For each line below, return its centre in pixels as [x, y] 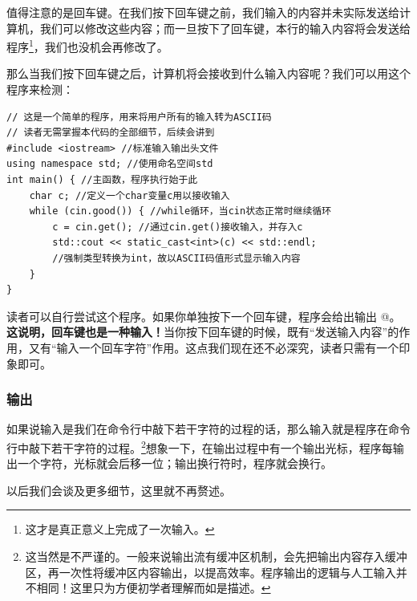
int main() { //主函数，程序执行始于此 [102, 180]
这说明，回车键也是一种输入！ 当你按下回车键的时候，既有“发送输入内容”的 [203, 332]
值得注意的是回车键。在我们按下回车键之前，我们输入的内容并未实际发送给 [203, 12]
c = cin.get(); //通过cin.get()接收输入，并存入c [178, 227]
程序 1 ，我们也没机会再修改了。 [87, 45]
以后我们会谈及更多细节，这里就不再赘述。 [119, 490]
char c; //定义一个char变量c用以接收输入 [130, 195]
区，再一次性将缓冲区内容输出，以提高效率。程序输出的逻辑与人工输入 [211, 572]
